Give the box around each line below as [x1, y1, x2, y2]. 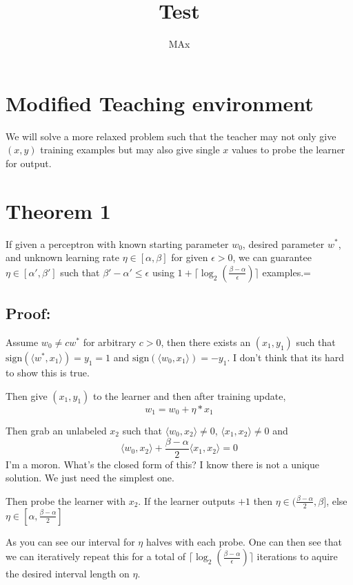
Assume [6, 334, 39, 349]
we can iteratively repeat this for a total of [6, 549, 186, 564]
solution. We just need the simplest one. [6, 470, 174, 485]
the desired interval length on [6, 566, 130, 581]
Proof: [6, 303, 51, 324]
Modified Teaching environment [6, 88, 314, 117]
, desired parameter [242, 236, 325, 251]
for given [171, 250, 208, 265]
